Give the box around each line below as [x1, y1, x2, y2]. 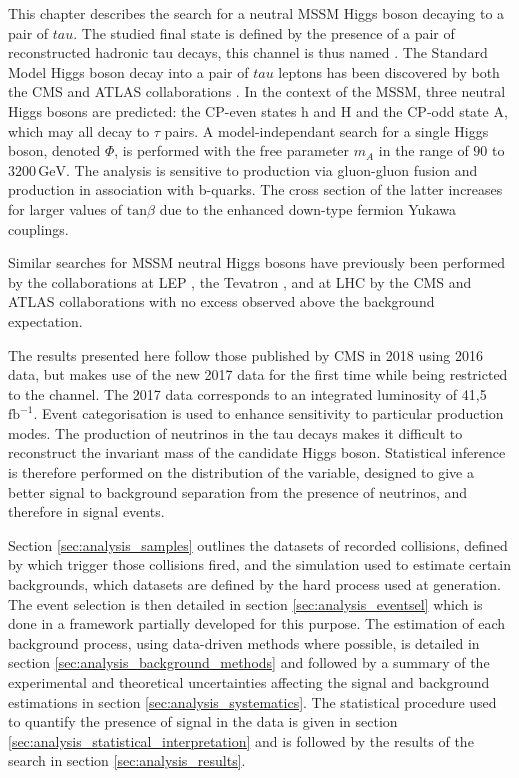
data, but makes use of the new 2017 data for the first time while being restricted [8, 364, 508, 385]
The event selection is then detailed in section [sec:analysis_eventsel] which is [8, 593, 483, 614]
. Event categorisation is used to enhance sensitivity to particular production [33, 403, 504, 424]
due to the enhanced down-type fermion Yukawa [159, 198, 457, 219]
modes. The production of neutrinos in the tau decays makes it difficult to [8, 422, 463, 443]
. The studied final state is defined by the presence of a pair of [73, 22, 455, 43]
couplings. [8, 218, 69, 239]
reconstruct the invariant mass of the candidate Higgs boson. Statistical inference [8, 442, 506, 463]
